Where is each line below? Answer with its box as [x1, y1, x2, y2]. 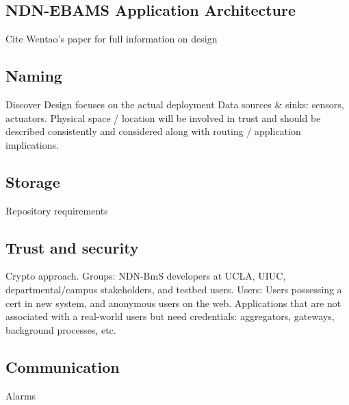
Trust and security [5, 236, 139, 258]
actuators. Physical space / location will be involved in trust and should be [5, 110, 321, 125]
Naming [5, 65, 62, 86]
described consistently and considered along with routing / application [5, 124, 301, 138]
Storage [5, 171, 60, 192]
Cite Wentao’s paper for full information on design [5, 32, 218, 46]
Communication [5, 356, 120, 377]
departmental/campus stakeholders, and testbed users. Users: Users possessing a [5, 282, 342, 296]
